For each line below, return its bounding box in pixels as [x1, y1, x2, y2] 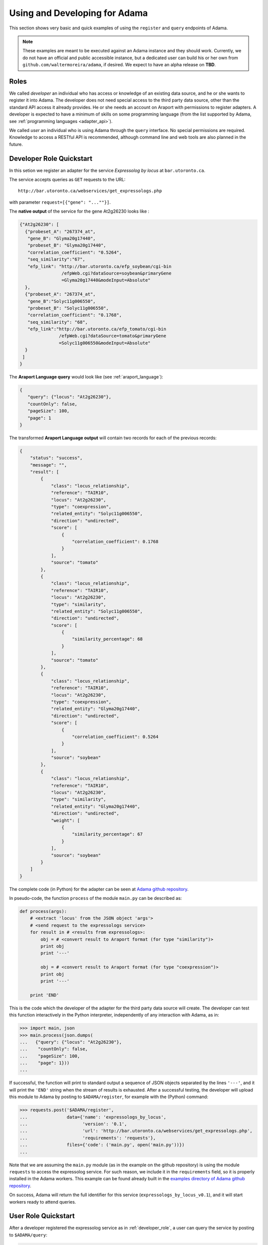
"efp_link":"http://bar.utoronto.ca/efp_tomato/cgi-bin [27, 326, 166, 332]
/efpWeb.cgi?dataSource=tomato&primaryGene [59, 333, 166, 339]
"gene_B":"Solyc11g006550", [27, 298, 96, 304]
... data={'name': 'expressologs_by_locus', [19, 1114, 166, 1120]
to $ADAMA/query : [9, 1232, 47, 1238]
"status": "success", [30, 455, 83, 461]
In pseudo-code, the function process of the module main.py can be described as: [9, 895, 182, 901]
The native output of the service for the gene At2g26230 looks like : [9, 208, 150, 214]
